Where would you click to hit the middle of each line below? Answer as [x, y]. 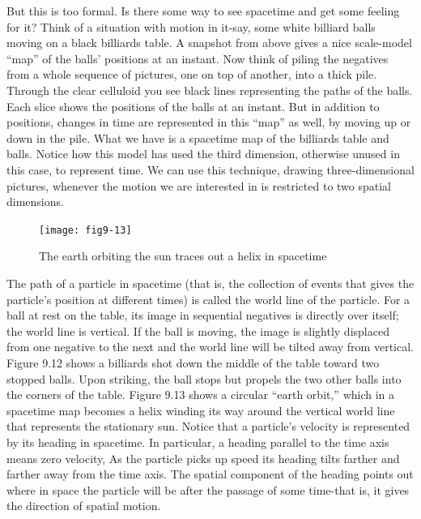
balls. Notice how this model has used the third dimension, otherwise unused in [203, 154]
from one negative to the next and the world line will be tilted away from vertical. [210, 347]
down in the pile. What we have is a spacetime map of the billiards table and [198, 137]
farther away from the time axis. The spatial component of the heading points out [210, 474]
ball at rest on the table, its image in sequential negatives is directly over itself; [203, 315]
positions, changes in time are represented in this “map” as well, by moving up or [209, 122]
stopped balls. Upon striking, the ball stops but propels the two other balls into [204, 378]
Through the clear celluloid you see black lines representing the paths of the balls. [210, 90]
